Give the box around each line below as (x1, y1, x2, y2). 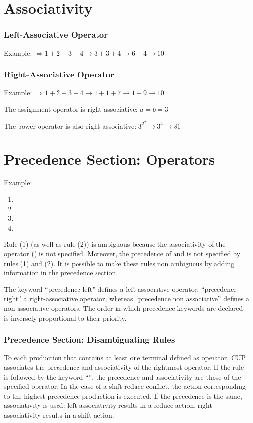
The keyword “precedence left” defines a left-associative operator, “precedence (4, 284, 237, 294)
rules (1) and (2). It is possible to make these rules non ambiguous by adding (4, 258, 234, 268)
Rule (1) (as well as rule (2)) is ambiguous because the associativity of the (4, 239, 226, 249)
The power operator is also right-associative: (4, 120, 136, 131)
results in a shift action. (43, 409, 114, 420)
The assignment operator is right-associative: (4, 104, 138, 114)
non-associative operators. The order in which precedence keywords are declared (4, 303, 243, 313)
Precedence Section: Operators (4, 149, 215, 169)
